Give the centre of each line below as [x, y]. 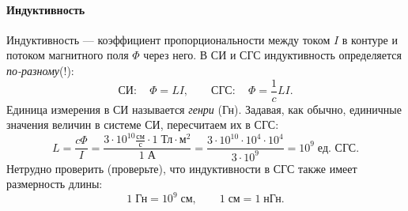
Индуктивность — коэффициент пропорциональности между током [168, 39]
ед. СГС [337, 148]
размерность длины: [55, 184]
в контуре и [370, 39]
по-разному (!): [40, 70]
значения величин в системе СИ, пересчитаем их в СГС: [143, 124]
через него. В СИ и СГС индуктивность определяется [272, 55]
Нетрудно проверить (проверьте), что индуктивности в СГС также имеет [182, 168]
